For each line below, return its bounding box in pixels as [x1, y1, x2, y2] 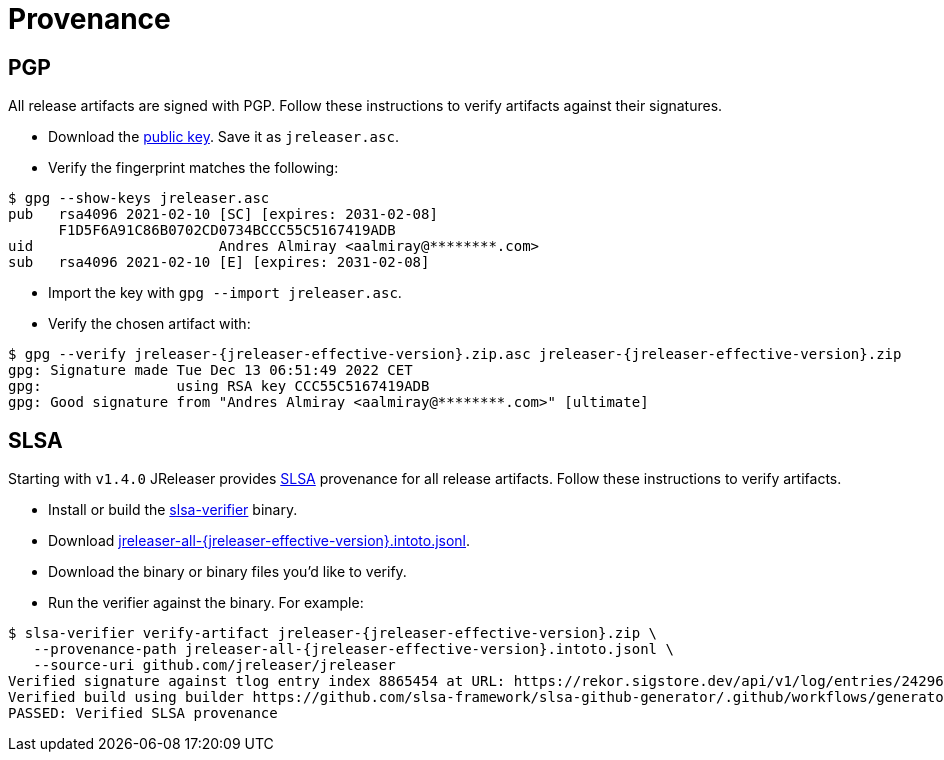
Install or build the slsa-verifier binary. [48, 501, 298, 519]
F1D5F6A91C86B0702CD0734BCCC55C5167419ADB [58, 222, 396, 239]
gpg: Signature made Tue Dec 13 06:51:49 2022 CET [8, 362, 413, 379]
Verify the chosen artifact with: [48, 315, 251, 333]
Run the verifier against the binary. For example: [48, 594, 364, 612]
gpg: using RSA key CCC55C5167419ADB [8, 378, 430, 395]
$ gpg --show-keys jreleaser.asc [8, 190, 270, 207]
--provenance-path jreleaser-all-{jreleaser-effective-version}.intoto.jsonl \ [33, 641, 674, 658]
